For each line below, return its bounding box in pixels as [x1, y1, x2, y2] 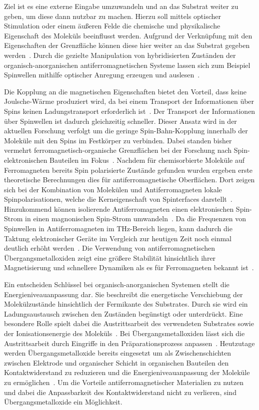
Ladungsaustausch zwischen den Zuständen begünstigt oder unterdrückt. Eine [4, 308, 243, 319]
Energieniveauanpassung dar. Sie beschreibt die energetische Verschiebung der [4, 289, 243, 299]
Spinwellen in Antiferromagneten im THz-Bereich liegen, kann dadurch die [4, 223, 232, 234]
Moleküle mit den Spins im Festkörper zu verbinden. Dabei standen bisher [4, 135, 232, 145]
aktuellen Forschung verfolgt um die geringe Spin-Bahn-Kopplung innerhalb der [4, 125, 248, 136]
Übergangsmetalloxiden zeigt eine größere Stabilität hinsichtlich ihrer [4, 252, 216, 263]
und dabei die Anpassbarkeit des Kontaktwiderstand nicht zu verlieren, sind [4, 387, 236, 397]
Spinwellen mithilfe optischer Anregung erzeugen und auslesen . [4, 69, 200, 80]
